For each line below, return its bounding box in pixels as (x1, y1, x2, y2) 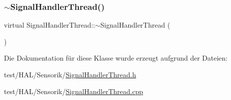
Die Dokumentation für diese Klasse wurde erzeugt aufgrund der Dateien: (4, 53, 228, 63)
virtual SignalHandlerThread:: (4, 20, 95, 30)
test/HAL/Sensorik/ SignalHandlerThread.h (4, 69, 136, 79)
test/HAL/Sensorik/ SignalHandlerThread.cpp (4, 86, 143, 96)
